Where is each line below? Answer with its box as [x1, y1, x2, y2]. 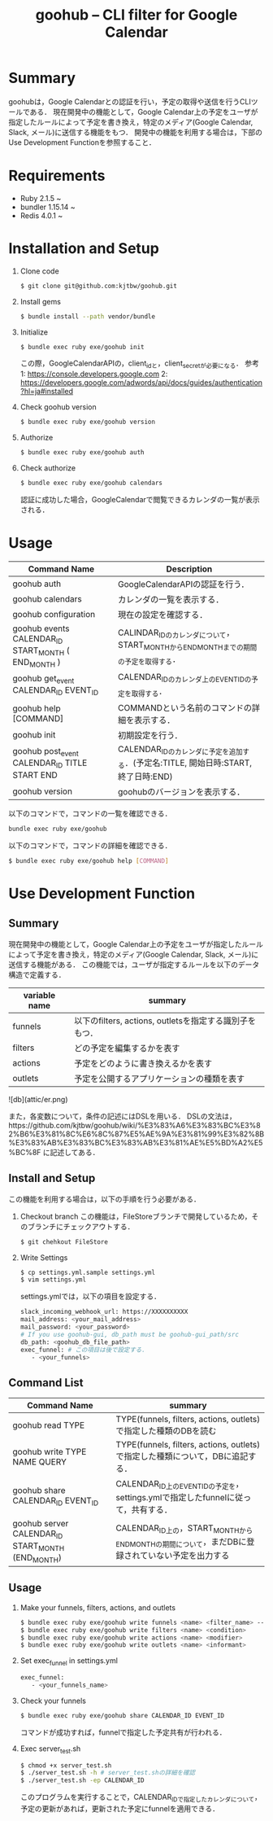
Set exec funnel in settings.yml [19, 1656, 118, 1668]
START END [12, 769, 58, 781]
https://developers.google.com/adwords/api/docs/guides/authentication [19, 378, 262, 387]
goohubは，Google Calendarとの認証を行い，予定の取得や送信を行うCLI [8, 96, 252, 107]
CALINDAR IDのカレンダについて [117, 627, 227, 640]
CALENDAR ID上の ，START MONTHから [115, 1522, 253, 1535]
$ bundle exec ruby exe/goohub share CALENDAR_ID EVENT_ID [19, 1711, 225, 1719]
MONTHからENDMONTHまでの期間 [143, 643, 258, 652]
